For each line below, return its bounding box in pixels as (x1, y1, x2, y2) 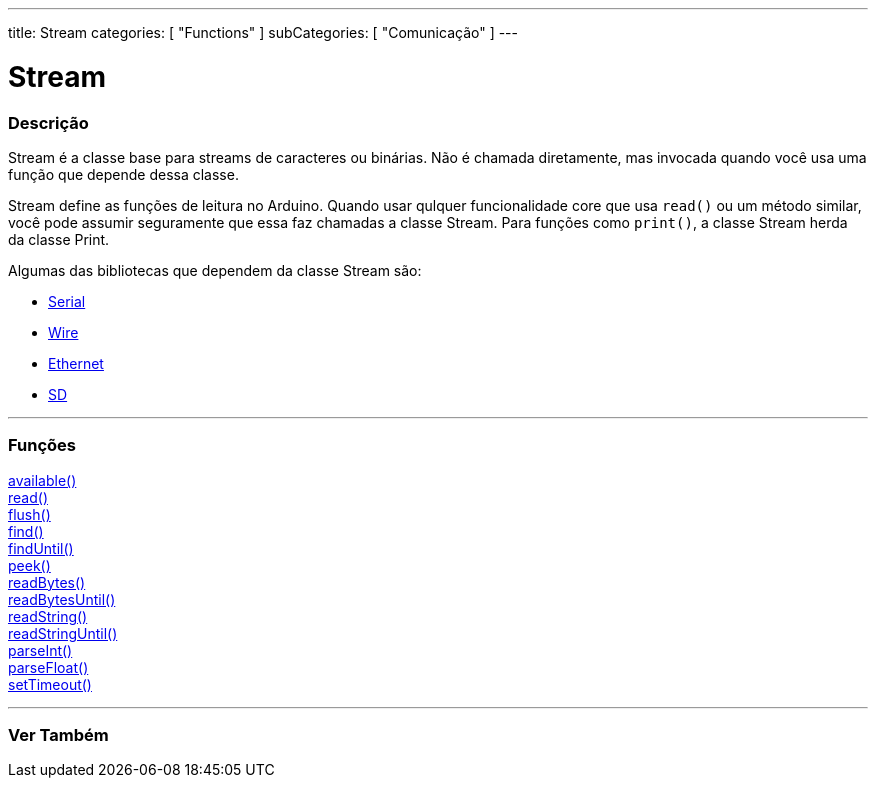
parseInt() (8, 641, 73, 659)
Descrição (8, 112, 89, 133)
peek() (8, 556, 51, 574)
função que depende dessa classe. (8, 165, 239, 183)
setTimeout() (8, 675, 92, 693)
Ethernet (48, 354, 104, 372)
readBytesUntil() (8, 590, 116, 608)
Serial (48, 292, 86, 310)
